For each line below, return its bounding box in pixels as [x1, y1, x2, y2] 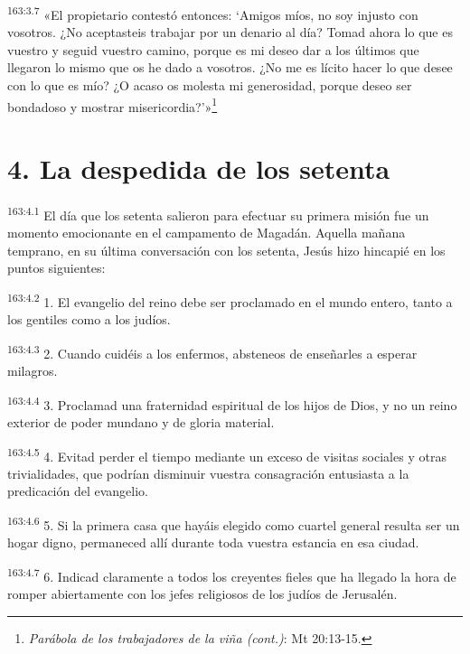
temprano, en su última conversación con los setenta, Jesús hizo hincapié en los [7, 240, 446, 259]
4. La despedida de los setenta [7, 150, 390, 187]
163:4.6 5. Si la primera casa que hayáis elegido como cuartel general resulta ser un [7, 513, 460, 534]
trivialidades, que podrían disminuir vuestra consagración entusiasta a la [7, 463, 409, 482]
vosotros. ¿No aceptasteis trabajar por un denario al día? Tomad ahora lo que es [7, 23, 453, 42]
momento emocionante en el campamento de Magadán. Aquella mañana [7, 223, 406, 242]
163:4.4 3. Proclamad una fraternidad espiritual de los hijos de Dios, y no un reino [7, 392, 457, 414]
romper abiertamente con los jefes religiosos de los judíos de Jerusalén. [7, 584, 398, 603]
